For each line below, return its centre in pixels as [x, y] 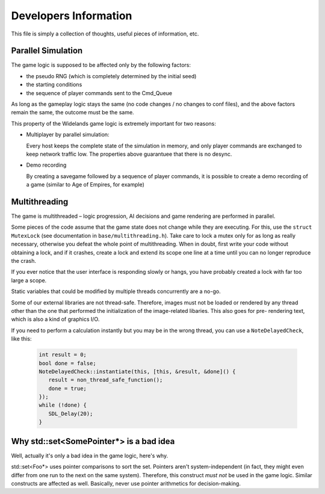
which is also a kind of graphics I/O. [55, 320]
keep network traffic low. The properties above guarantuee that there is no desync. [129, 154]
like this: [21, 339]
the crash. [23, 261]
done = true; [68, 388]
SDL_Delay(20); [71, 413]
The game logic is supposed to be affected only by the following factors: [101, 65]
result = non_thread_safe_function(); [106, 380]
